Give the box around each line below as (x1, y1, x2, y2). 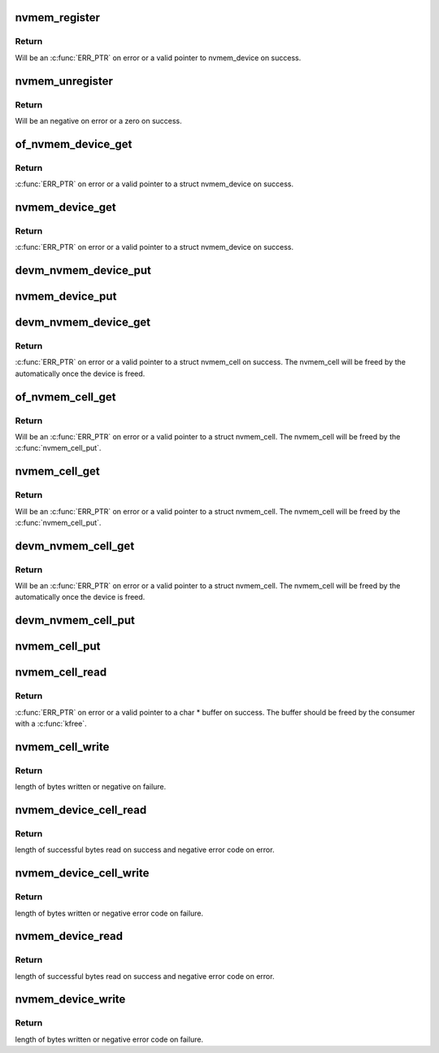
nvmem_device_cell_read (15, 803, 147, 817)
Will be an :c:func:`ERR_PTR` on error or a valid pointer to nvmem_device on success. (15, 53, 302, 63)
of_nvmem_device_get (15, 137, 133, 151)
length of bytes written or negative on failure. (15, 782, 167, 792)
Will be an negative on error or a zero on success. (15, 116, 182, 125)
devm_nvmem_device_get (15, 316, 150, 330)
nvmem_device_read (15, 929, 124, 943)
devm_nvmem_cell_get (15, 539, 135, 553)
